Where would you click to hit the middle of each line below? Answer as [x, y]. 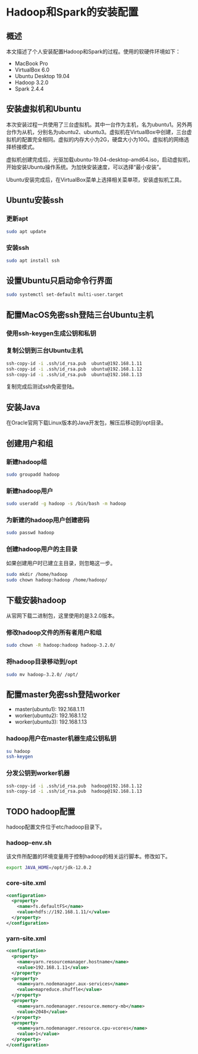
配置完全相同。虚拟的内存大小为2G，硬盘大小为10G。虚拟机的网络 [103, 139]
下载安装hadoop [36, 600]
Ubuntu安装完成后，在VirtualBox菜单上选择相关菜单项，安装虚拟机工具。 [95, 179]
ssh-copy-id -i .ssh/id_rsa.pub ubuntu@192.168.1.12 [74, 369]
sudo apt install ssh [33, 261]
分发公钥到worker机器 [38, 773]
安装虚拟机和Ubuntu [44, 109]
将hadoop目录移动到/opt [42, 662]
